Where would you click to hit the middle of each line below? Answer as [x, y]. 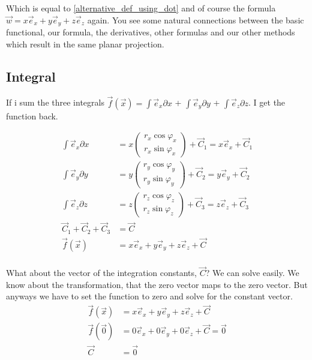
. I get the [267, 102]
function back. [32, 115]
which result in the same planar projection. [85, 43]
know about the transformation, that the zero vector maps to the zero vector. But [157, 284]
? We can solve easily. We [252, 273]
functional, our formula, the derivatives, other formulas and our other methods [151, 32]
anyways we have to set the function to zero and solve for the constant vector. [149, 296]
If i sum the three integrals [55, 102]
